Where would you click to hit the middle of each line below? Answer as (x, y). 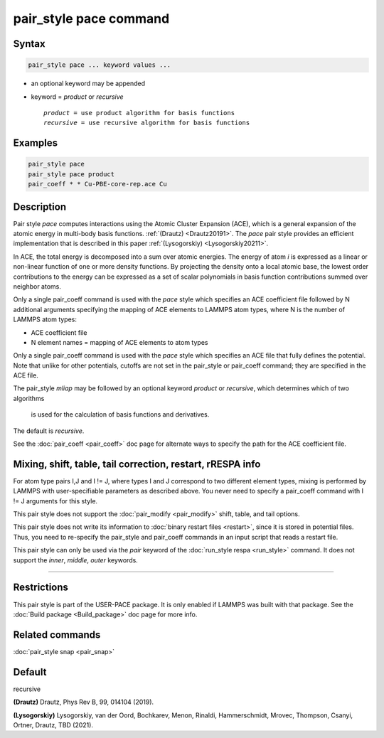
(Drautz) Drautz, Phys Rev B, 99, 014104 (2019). (84, 702)
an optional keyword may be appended (88, 84)
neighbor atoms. (37, 286)
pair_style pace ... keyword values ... (99, 65)
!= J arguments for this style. (55, 501)
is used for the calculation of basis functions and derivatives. (120, 415)
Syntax (29, 44)
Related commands (57, 635)
